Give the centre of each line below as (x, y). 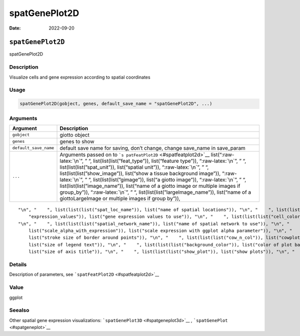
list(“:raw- (222, 154)
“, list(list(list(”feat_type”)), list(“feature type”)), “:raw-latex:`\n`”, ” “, (167, 161)
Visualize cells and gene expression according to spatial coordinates (80, 77)
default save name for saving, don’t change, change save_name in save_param (153, 148)
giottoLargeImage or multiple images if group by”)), (120, 198)
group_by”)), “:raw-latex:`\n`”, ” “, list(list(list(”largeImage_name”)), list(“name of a (155, 192)
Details (18, 264)
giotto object (74, 135)
